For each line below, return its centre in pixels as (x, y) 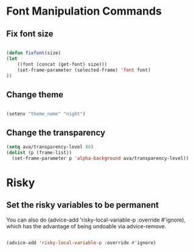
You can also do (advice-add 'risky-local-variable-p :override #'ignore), (96, 220)
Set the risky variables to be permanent (83, 205)
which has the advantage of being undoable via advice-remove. (86, 226)
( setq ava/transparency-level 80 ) (50, 147)
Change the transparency (56, 133)
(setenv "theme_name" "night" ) (46, 114)
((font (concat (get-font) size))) (62, 64)
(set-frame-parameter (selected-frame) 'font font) (84, 70)
